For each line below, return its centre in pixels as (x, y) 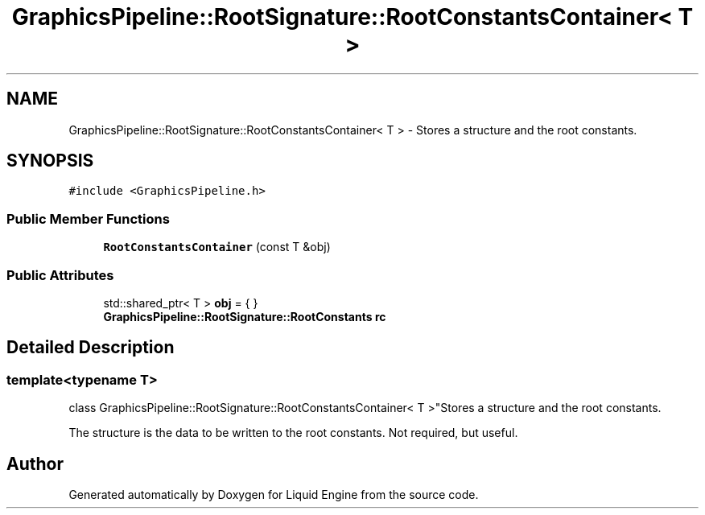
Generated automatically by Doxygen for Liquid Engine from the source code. (274, 494)
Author (35, 463)
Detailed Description (91, 348)
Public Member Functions (88, 218)
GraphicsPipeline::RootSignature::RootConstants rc (245, 316)
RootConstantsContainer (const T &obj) (217, 247)
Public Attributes (60, 275)
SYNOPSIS (50, 161)
